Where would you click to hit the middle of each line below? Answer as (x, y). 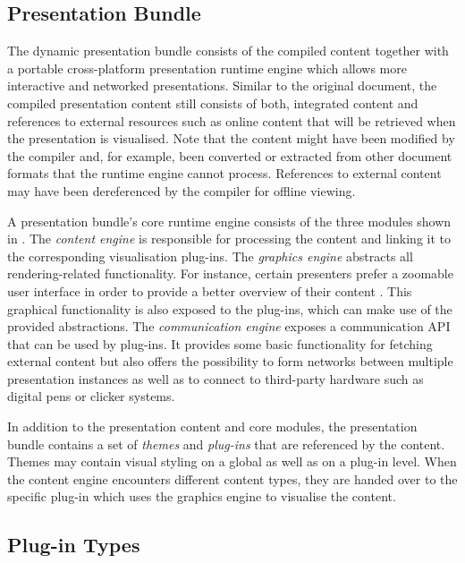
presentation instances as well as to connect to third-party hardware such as (216, 378)
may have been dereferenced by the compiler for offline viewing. (182, 190)
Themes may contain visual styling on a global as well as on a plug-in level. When (232, 461)
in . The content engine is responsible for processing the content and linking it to (229, 239)
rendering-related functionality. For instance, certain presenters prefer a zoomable (230, 273)
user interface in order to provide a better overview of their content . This (210, 290)
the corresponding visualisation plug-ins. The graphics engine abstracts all (210, 256)
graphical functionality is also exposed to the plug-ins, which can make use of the (230, 308)
